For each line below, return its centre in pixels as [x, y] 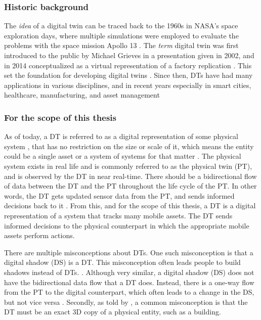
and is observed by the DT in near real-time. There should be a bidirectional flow [130, 176]
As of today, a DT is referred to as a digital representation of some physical [121, 136]
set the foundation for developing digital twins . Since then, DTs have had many [128, 75]
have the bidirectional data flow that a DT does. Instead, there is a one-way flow [129, 282]
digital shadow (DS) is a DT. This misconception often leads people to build [122, 262]
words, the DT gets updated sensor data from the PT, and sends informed [119, 195]
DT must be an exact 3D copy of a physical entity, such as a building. [113, 312]
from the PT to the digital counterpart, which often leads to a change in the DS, [129, 292]
